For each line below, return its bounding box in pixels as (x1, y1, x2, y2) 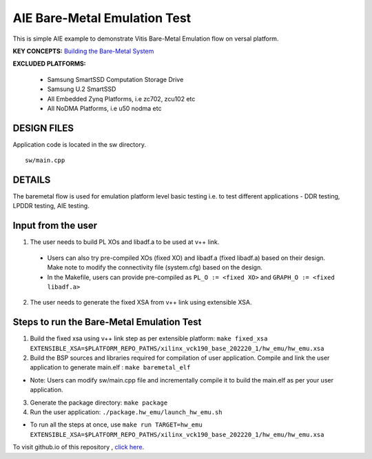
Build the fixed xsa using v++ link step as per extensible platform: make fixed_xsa (30, 334, 268, 343)
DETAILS (12, 174, 51, 185)
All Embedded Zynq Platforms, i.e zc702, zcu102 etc (47, 94, 196, 103)
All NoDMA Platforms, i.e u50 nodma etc (47, 104, 162, 112)
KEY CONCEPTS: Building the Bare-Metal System (12, 47, 154, 55)
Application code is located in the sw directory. (12, 140, 146, 148)
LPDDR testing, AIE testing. (12, 202, 90, 210)
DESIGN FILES (12, 122, 74, 134)
